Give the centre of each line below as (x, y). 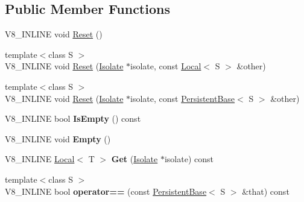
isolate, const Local (166, 66)
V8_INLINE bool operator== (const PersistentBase (106, 191)
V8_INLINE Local (40, 159)
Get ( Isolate (135, 159)
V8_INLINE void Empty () (58, 138)
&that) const (266, 191)
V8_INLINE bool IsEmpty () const (73, 118)
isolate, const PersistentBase (183, 98)
